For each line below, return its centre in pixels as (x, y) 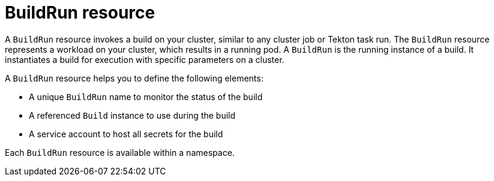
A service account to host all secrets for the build (126, 134)
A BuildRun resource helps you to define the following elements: (134, 78)
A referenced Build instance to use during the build (132, 115)
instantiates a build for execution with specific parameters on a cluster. (145, 59)
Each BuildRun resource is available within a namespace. (120, 152)
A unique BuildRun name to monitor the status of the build (146, 96)
